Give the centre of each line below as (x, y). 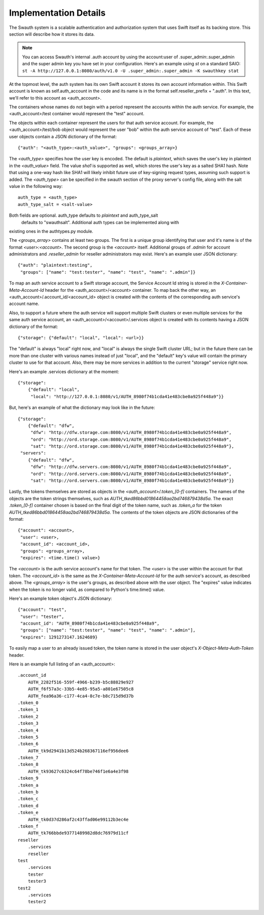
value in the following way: (36, 186)
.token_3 (28, 724)
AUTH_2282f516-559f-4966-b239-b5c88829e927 (81, 682)
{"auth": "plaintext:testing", (55, 265)
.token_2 (28, 716)
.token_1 (28, 710)
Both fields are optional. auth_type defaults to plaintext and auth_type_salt (84, 215)
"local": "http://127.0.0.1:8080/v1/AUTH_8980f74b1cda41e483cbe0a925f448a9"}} (127, 396)
